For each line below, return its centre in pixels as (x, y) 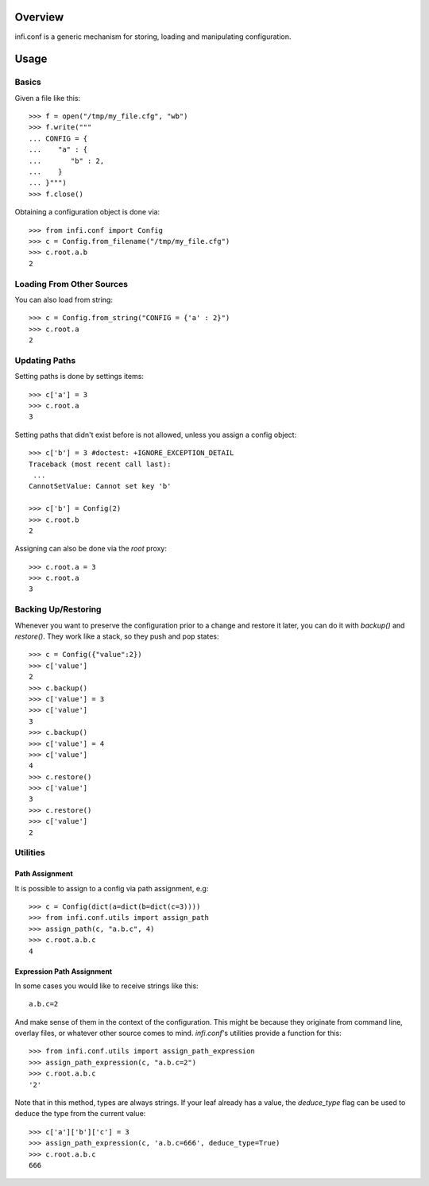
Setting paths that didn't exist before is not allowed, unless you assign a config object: (156, 435)
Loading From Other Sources (71, 284)
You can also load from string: (64, 299)
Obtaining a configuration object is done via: (87, 212)
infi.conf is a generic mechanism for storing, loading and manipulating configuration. (153, 37)
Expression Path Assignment (64, 971)
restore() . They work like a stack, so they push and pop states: (117, 636)
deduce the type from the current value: (80, 1114)
